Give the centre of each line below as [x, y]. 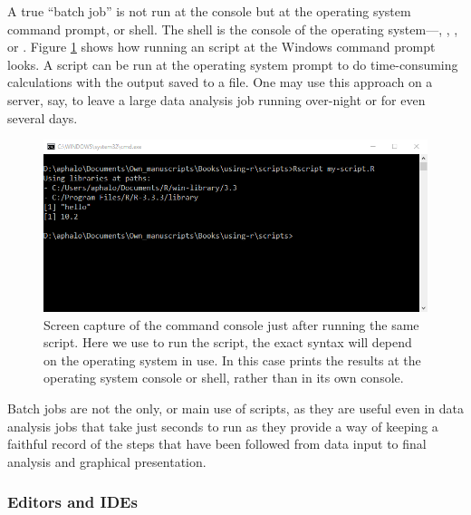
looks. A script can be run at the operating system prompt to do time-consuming [233, 64]
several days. [43, 117]
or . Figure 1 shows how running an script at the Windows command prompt [221, 47]
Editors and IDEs [72, 502]
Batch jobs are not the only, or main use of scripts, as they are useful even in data [236, 408]
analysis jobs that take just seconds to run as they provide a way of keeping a [223, 426]
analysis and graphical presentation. [107, 461]
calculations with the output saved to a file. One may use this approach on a [220, 82]
